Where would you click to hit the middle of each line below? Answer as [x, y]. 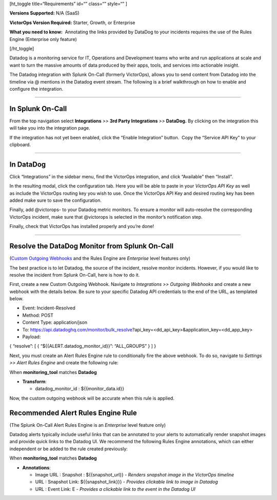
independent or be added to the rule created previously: [69, 449]
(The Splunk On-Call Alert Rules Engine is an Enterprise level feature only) [88, 425]
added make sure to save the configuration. [56, 200]
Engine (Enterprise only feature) [43, 39]
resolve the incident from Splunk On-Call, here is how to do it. [75, 275]
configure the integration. [36, 89]
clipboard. [20, 144]
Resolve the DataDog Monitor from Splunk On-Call [92, 246]
